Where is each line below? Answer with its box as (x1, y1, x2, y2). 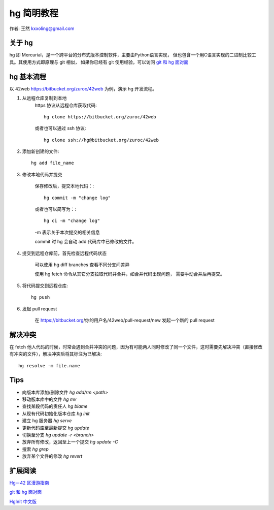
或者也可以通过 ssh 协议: (35, 125, 86, 132)
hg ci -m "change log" (44, 218, 100, 224)
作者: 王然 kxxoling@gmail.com (9, 25, 75, 31)
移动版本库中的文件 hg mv (22, 396, 77, 402)
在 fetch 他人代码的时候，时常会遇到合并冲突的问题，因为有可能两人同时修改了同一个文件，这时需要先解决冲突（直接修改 (9, 343, 263, 350)
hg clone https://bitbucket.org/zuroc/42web (44, 114, 157, 119)
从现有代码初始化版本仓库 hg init (22, 410, 90, 417)
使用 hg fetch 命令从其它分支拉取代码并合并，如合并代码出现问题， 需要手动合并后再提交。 (35, 271, 225, 277)
